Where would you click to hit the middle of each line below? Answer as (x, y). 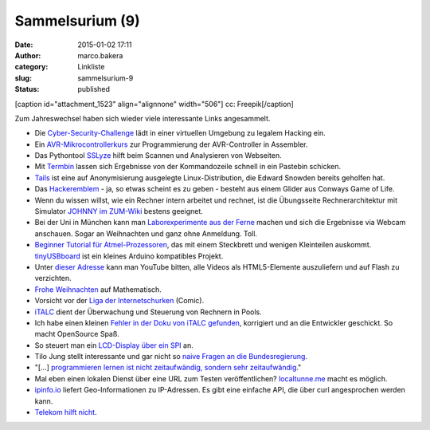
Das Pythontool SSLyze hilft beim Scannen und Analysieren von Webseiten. (158, 156)
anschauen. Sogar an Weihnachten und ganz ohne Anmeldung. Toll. (146, 233)
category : (31, 67)
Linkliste (91, 67)
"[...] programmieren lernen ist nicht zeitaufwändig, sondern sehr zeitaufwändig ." (168, 368)
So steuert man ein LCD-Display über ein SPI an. (114, 345)
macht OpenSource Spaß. (77, 334)
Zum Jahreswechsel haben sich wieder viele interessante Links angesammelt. (143, 118)
